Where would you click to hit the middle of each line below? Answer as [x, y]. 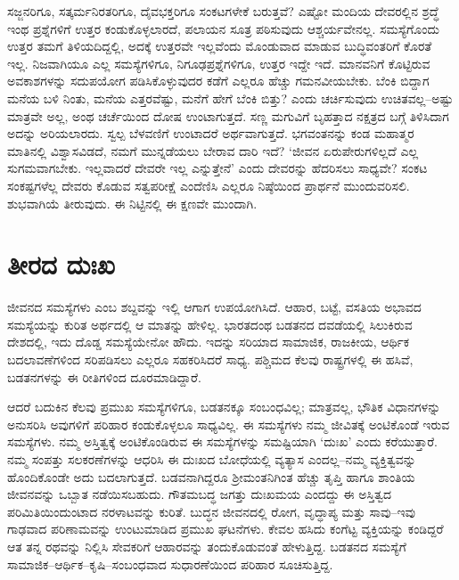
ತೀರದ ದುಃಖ [61, 264]
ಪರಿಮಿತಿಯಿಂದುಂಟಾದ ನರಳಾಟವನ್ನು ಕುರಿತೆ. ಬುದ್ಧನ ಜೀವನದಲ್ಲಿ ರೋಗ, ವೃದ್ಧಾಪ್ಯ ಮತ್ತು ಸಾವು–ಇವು [211, 511]
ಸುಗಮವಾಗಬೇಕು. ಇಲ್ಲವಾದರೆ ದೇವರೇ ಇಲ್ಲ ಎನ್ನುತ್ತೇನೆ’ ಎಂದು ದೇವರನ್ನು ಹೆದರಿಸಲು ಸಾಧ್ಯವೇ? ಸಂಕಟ [217, 168]
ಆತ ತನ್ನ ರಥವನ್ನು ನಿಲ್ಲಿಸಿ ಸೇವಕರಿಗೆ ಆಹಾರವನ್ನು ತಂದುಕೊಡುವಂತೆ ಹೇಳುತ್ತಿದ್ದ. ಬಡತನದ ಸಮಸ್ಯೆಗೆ [207, 546]
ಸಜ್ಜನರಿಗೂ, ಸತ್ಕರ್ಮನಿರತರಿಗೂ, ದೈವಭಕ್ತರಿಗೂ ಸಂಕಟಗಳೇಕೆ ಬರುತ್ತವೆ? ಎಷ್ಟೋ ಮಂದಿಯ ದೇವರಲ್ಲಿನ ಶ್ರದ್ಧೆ [223, 11]
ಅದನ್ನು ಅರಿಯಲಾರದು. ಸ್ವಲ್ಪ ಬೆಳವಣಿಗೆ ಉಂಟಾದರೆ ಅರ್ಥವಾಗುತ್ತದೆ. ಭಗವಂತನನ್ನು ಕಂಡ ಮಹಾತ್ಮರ [211, 133]
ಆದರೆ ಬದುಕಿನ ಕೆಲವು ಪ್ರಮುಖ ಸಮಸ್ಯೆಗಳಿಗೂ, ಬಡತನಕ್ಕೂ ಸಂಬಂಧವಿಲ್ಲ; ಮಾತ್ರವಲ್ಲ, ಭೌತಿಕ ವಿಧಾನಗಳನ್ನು [224, 407]
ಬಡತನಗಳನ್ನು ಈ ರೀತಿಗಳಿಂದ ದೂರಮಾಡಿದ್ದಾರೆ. [104, 376]
